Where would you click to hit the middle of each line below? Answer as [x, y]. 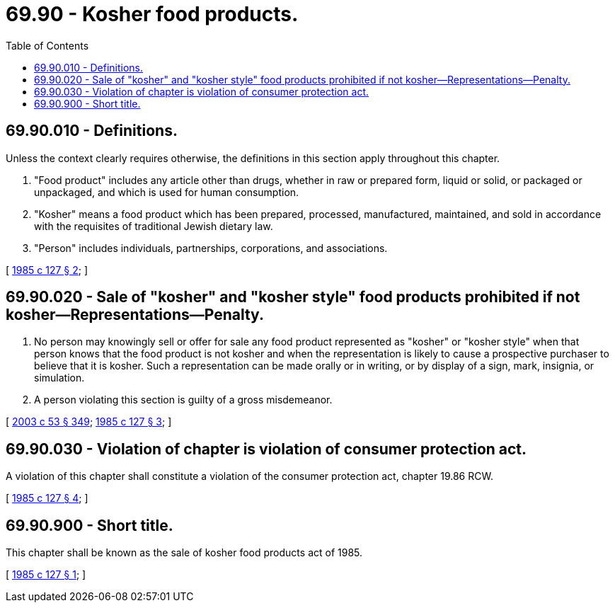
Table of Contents [47, 45]
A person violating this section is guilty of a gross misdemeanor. [183, 400]
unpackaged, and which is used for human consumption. [167, 192]
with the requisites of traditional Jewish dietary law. [154, 226]
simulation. [59, 378]
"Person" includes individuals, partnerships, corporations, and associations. [211, 248]
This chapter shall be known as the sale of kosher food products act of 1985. [184, 553]
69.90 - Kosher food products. [152, 14]
